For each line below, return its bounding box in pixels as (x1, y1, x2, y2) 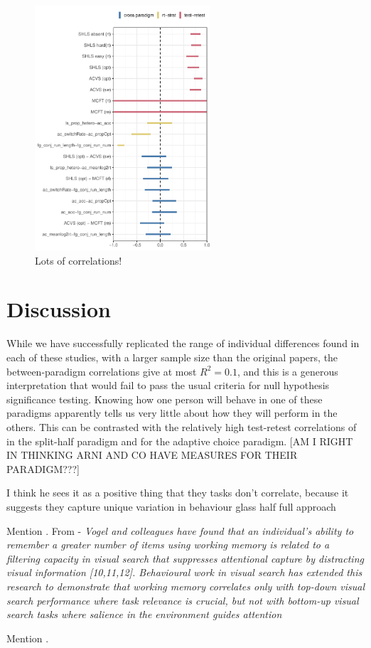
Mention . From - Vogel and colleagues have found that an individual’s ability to (6, 523, 354, 538)
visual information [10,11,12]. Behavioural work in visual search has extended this (6, 565, 362, 580)
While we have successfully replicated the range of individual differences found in (6, 336, 360, 351)
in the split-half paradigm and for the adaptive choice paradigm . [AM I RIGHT (6, 433, 353, 448)
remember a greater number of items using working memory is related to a (6, 537, 330, 552)
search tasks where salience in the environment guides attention (6, 607, 282, 622)
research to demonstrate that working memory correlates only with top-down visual (6, 578, 365, 593)
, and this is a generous (237, 363, 338, 378)
